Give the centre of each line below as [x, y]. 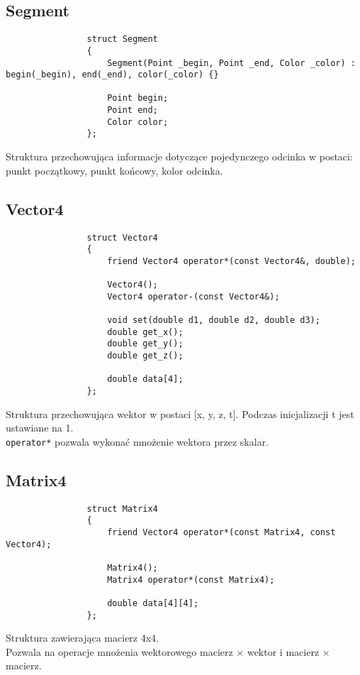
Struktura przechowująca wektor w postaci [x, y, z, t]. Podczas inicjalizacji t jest [180, 413]
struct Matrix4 [122, 509]
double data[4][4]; [153, 603]
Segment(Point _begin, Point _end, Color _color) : [231, 63]
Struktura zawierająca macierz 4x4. [82, 638]
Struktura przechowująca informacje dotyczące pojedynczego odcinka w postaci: [179, 157]
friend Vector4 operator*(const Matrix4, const [221, 533]
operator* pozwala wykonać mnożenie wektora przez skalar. [137, 441]
